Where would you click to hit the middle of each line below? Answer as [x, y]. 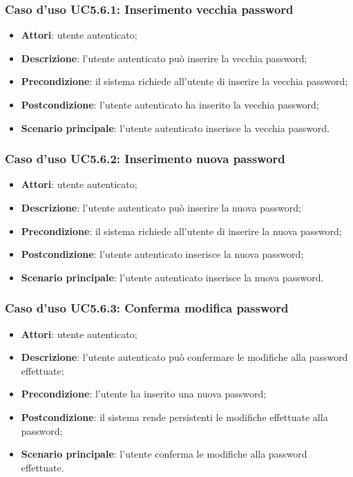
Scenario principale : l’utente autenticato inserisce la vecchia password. [175, 128]
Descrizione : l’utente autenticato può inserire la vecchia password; [164, 58]
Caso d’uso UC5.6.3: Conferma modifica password [147, 308]
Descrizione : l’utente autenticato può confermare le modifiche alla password [184, 357]
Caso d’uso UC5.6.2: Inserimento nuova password [145, 159]
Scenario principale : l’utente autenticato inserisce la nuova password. [172, 277]
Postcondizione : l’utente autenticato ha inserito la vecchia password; [170, 104]
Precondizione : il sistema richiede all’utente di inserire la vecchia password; [184, 81]
